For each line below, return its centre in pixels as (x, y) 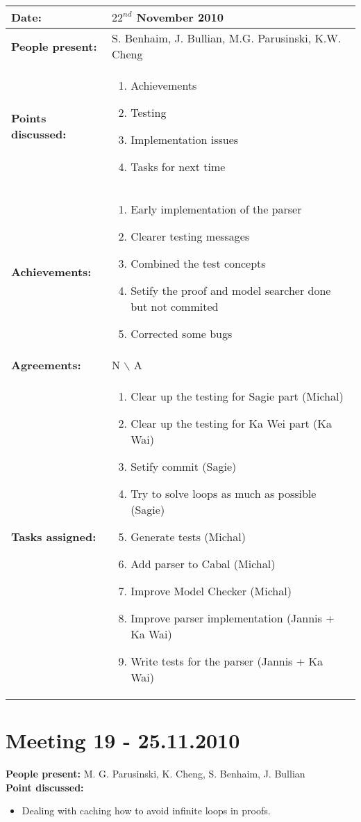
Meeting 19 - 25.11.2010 (123, 740)
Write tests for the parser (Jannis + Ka (227, 661)
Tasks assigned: (54, 537)
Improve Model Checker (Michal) (211, 591)
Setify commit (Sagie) (184, 466)
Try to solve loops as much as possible (224, 493)
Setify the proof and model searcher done (231, 290)
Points (29, 118)
